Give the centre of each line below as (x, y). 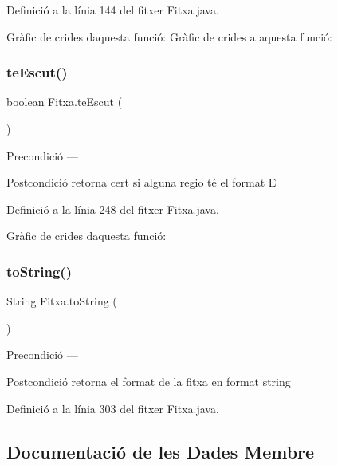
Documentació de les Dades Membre (161, 451)
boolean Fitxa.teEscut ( (65, 102)
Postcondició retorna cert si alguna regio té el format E (141, 182)
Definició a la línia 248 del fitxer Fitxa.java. (113, 209)
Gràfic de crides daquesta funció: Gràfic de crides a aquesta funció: (169, 36)
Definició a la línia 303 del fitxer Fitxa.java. (113, 408)
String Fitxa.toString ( (62, 301)
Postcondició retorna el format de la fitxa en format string (149, 381)
